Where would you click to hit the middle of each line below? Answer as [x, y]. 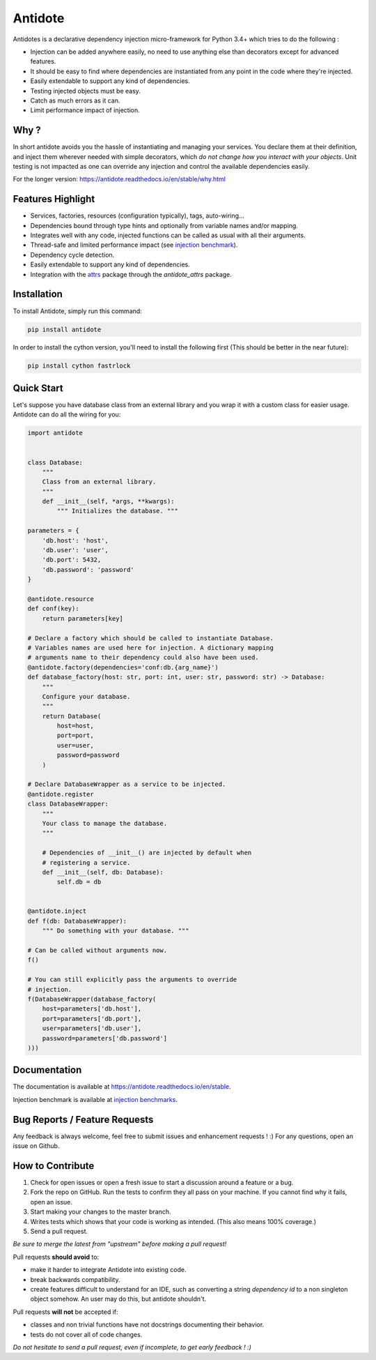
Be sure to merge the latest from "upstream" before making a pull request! [120, 1244]
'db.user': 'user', [76, 550]
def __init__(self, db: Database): [103, 872]
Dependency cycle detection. [72, 255]
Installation [38, 294]
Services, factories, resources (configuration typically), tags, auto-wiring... [137, 216]
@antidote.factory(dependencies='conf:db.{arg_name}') [123, 667]
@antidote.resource [61, 599]
